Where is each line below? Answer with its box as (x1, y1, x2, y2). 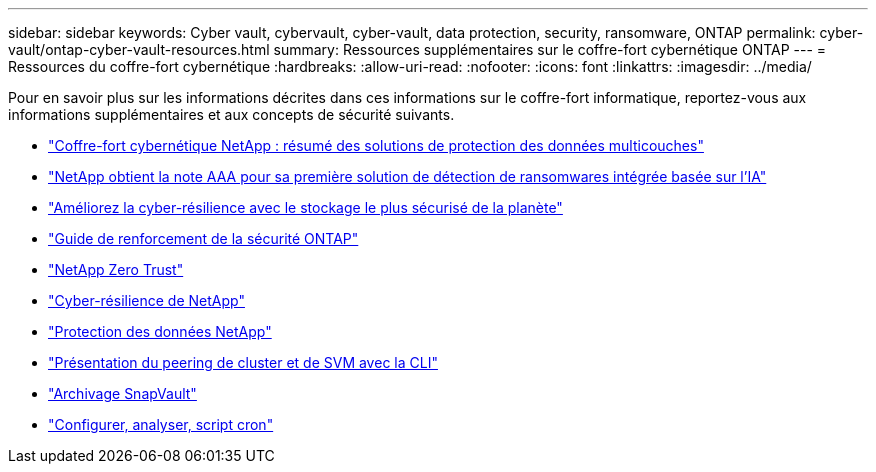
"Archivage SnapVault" (48, 385, 197, 402)
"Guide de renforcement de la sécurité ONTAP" (48, 230, 359, 247)
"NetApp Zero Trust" (48, 261, 184, 278)
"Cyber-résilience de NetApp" (48, 292, 245, 309)
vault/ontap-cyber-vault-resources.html (8, 41, 270, 58)
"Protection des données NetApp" (48, 323, 272, 340)
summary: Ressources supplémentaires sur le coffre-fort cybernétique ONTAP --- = (273, 41, 827, 58)
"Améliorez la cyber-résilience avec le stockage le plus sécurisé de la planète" (48, 199, 563, 216)
